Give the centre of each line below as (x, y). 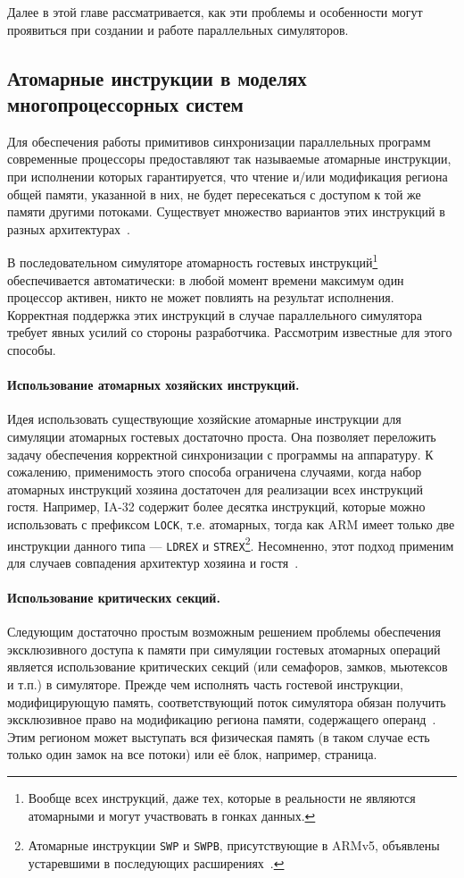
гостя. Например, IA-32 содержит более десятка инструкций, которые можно (216, 507)
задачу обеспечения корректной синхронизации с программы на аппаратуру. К (220, 454)
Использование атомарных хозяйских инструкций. (153, 385)
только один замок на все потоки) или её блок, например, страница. (192, 754)
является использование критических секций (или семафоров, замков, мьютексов (228, 667)
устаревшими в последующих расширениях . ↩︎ (156, 862)
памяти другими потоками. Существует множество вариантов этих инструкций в (226, 211)
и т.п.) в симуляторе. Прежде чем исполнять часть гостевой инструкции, (205, 684)
